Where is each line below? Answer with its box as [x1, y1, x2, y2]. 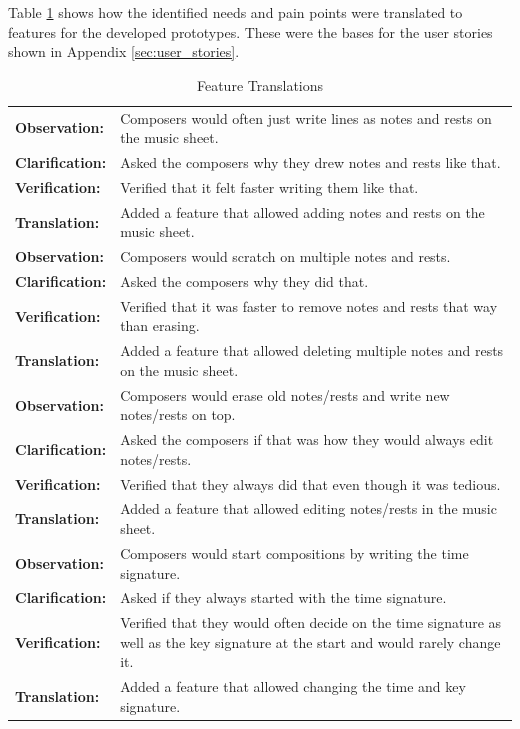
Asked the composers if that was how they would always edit [120, 429, 494, 450]
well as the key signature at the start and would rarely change [120, 631, 501, 652]
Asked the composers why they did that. [120, 271, 369, 292]
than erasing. [120, 315, 200, 336]
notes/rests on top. [120, 404, 236, 425]
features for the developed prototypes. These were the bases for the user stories [8, 21, 493, 42]
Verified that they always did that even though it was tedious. [120, 473, 501, 494]
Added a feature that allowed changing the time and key [120, 676, 466, 697]
